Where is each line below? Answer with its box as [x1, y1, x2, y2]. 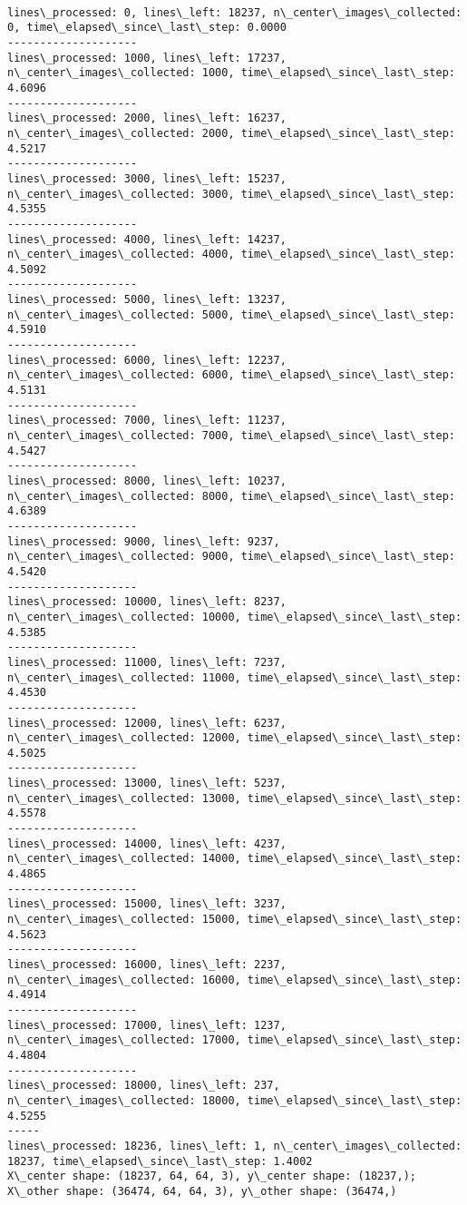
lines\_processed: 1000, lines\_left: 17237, [7, 51, 287, 64]
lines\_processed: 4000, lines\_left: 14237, [7, 232, 287, 246]
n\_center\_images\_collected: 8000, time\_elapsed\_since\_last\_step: [7, 489, 455, 503]
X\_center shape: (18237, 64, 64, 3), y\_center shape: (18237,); [7, 1170, 417, 1183]
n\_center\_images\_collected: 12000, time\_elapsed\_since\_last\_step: [7, 731, 462, 745]
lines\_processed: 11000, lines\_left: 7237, [7, 655, 287, 669]
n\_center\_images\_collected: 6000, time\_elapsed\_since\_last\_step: [7, 368, 455, 382]
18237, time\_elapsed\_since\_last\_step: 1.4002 [7, 1154, 313, 1168]
